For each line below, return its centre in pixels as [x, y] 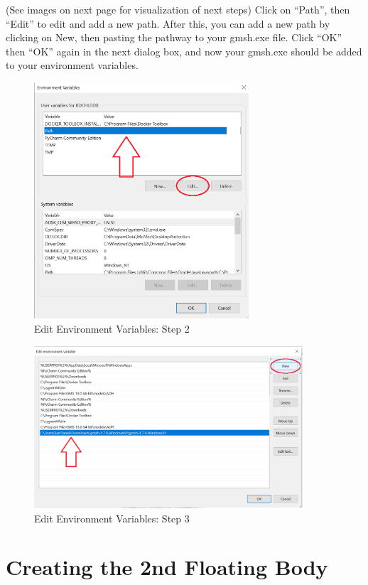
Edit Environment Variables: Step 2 [112, 328]
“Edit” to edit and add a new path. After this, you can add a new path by [168, 23]
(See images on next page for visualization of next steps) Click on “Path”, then [178, 9]
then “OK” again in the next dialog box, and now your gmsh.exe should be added [184, 51]
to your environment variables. [72, 65]
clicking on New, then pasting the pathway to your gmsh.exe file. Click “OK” [174, 37]
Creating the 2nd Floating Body [167, 567]
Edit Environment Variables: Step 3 [112, 518]
